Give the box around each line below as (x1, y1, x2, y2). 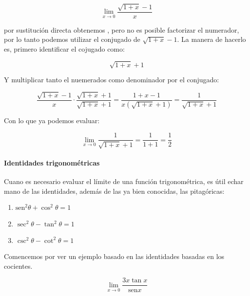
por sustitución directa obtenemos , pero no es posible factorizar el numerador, (4, 24, 239, 35)
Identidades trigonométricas (4, 158, 100, 168)
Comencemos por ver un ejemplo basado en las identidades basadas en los (4, 251, 225, 261)
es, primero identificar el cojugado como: (4, 44, 125, 54)
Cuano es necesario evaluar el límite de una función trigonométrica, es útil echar (4, 176, 244, 186)
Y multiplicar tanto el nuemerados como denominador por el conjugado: (4, 74, 219, 85)
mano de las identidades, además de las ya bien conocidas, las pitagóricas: (4, 185, 225, 196)
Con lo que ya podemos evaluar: (4, 115, 100, 126)
